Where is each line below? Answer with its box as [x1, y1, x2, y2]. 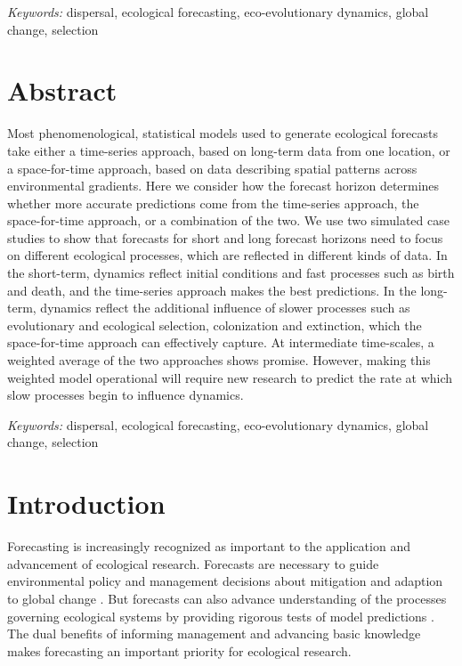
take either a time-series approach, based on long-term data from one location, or [7, 141, 450, 159]
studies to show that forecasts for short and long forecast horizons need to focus [7, 228, 443, 247]
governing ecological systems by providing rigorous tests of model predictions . [7, 606, 434, 625]
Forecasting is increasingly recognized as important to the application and [7, 537, 410, 556]
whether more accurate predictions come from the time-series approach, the [7, 193, 419, 212]
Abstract [7, 72, 118, 109]
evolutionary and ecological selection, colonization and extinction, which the [7, 315, 422, 334]
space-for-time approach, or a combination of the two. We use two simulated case [7, 211, 450, 230]
